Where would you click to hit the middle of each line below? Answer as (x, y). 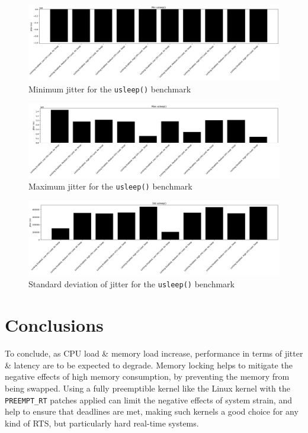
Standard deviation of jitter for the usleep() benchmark (132, 284)
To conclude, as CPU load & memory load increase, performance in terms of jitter (154, 353)
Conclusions (54, 325)
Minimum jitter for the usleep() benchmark (110, 89)
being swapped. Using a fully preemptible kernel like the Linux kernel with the (147, 388)
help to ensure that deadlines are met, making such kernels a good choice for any (152, 411)
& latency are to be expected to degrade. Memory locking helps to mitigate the (149, 365)
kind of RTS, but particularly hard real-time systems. (102, 423)
